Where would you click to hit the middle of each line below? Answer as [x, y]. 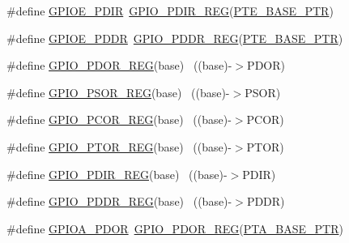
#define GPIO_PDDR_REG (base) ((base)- [119, 201]
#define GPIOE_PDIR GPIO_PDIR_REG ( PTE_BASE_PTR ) [170, 11]
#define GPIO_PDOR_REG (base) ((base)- [119, 65]
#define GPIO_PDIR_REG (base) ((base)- [117, 174]
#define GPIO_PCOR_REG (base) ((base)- [119, 119]
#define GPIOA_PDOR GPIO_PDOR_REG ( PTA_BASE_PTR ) [175, 228]
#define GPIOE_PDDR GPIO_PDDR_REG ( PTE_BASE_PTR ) [175, 38]
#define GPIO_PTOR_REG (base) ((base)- [119, 146]
